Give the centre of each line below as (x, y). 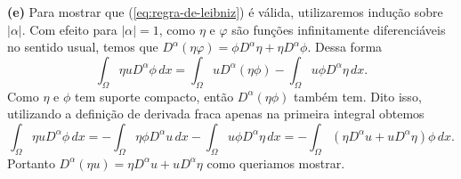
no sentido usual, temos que (83, 47)
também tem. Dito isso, (357, 96)
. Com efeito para (69, 29)
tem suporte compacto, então (154, 96)
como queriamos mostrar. (276, 163)
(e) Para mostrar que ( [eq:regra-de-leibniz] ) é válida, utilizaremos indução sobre (225, 12)
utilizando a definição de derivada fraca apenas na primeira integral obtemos (216, 114)
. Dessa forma (345, 47)
